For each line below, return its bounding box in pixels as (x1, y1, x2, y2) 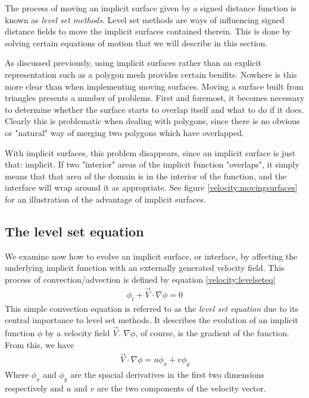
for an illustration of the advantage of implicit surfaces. (5, 192, 206, 205)
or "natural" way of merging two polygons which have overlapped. (5, 126, 244, 138)
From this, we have (5, 338, 74, 350)
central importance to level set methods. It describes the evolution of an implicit (5, 314, 298, 326)
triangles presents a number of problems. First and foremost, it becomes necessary (5, 91, 305, 104)
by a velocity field (45, 326, 110, 339)
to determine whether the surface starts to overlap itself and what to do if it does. (5, 103, 304, 115)
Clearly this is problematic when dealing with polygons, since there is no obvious (5, 115, 300, 127)
